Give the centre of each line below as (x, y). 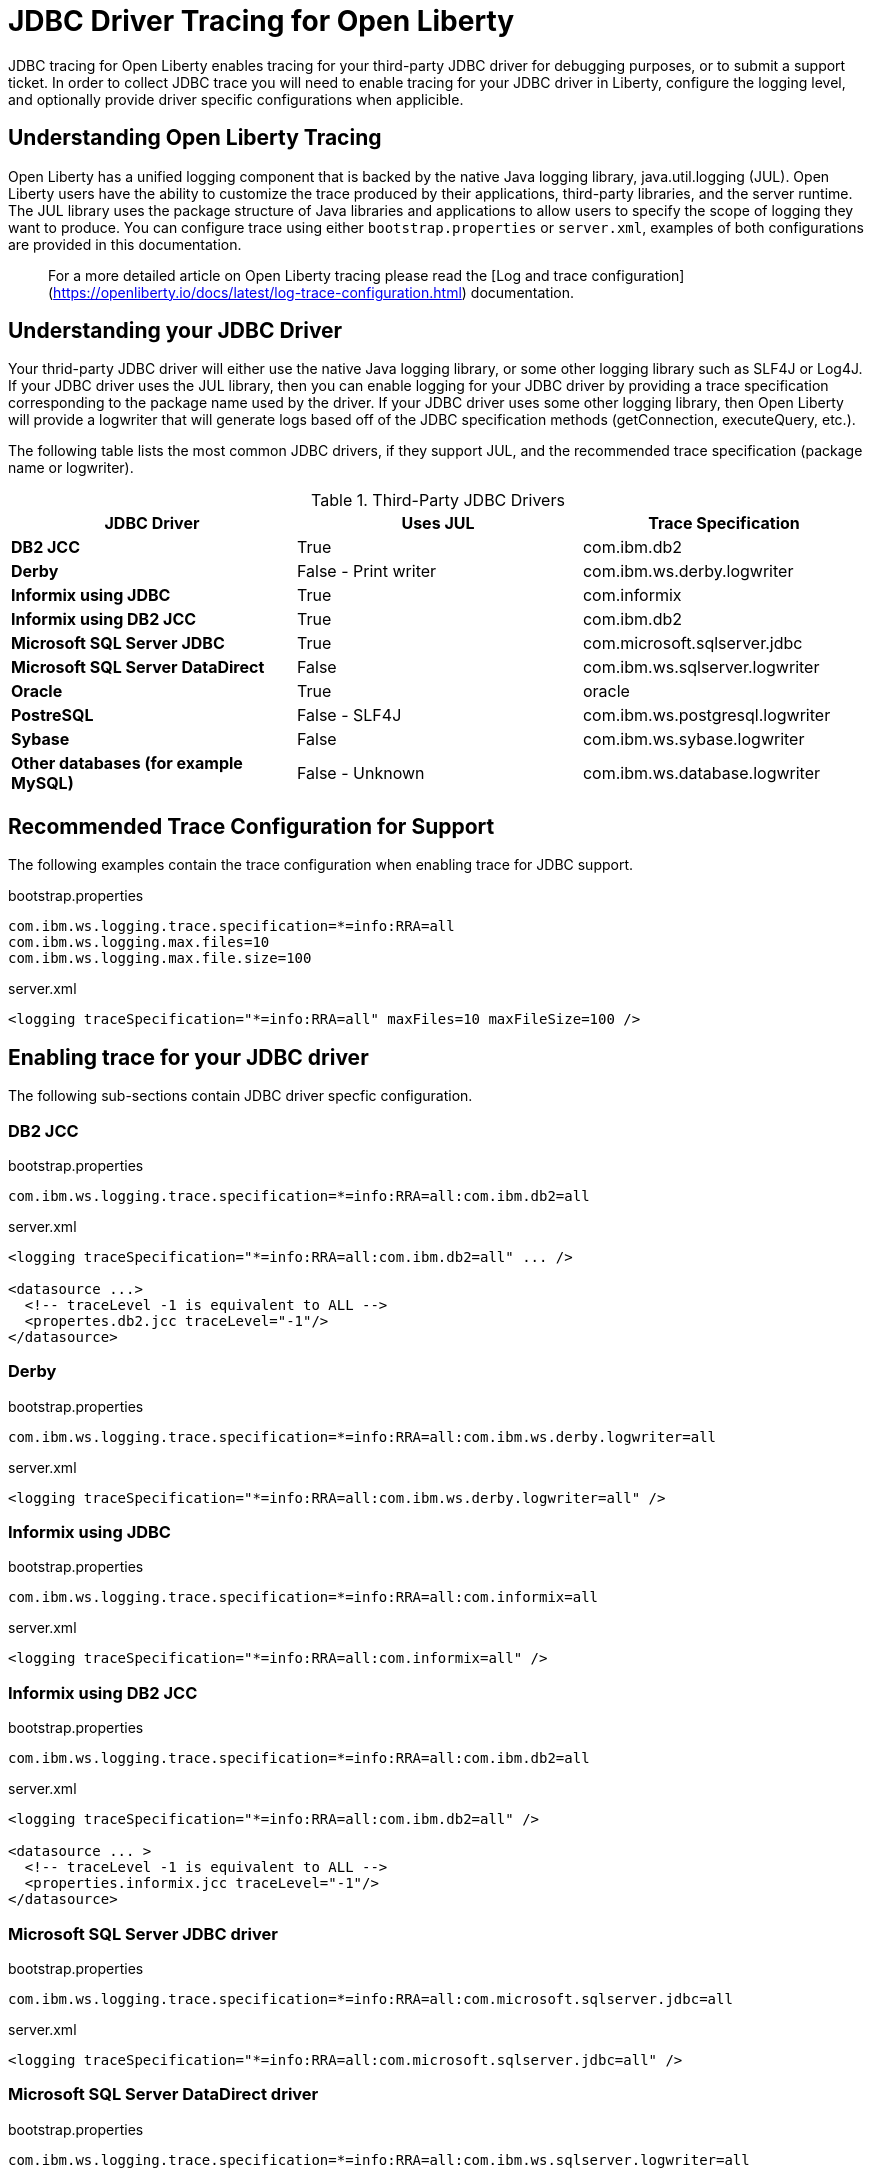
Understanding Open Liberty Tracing (195, 138)
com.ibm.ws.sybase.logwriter (693, 739)
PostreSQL (52, 715)
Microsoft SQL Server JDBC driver (143, 1933)
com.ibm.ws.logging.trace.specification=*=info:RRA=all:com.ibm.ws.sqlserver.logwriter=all (379, 2159)
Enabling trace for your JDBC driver (188, 1057)
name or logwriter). (71, 468)
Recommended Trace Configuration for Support (251, 826)
